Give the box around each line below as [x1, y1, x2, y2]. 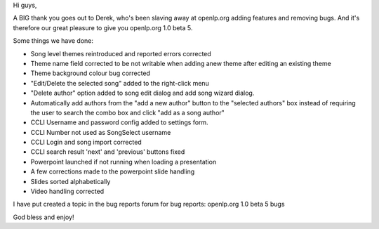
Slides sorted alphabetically [30, 177, 111, 185]
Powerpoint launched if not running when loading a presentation [30, 157, 217, 166]
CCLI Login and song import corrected [30, 138, 142, 147]
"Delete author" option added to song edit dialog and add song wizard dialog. [30, 89, 255, 98]
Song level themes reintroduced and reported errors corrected [30, 49, 212, 58]
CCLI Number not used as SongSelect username [30, 128, 171, 136]
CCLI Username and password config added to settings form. [30, 118, 208, 126]
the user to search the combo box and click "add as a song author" [30, 108, 225, 117]
